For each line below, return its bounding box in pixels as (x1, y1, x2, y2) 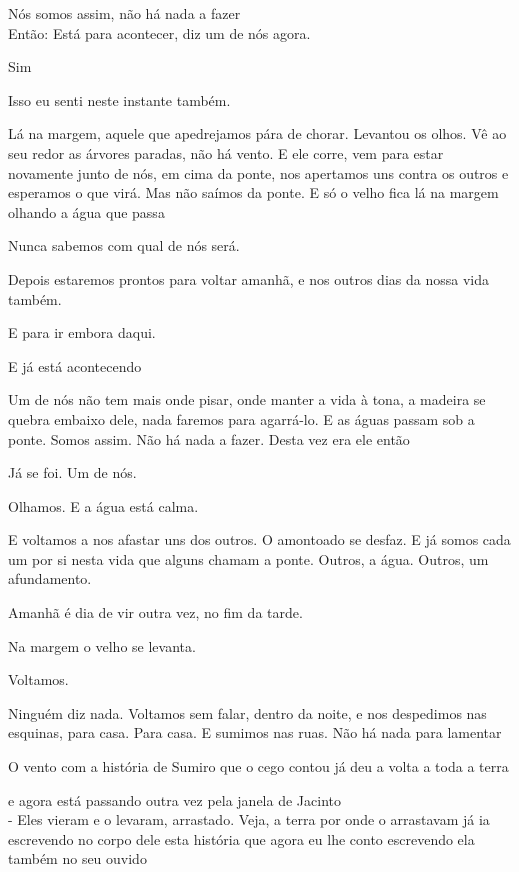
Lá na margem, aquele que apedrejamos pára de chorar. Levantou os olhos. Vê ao (8, 123, 507, 144)
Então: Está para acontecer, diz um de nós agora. (8, 22, 311, 43)
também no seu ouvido (8, 848, 147, 869)
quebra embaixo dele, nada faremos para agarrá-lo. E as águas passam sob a (8, 408, 475, 429)
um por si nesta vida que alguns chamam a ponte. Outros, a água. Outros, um (8, 548, 489, 569)
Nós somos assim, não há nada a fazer (8, 3, 241, 23)
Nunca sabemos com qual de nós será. (8, 235, 240, 256)
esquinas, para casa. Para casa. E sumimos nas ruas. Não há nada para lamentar (8, 722, 502, 743)
